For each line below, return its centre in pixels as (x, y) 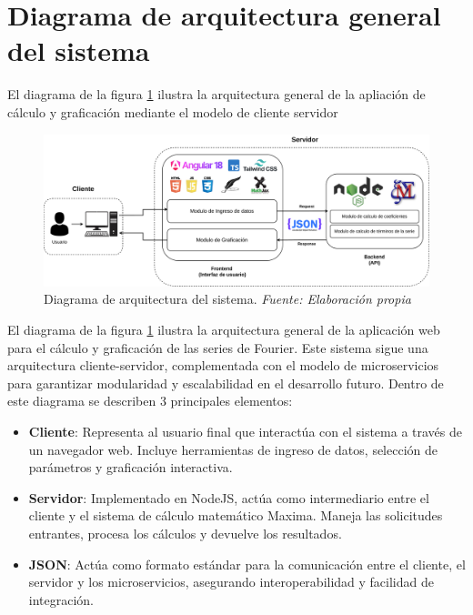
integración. (61, 599)
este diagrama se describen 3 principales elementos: (150, 401)
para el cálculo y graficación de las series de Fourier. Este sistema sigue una (218, 347)
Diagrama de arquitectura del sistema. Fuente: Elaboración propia (227, 299)
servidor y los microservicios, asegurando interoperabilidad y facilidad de (231, 582)
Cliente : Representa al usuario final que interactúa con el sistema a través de (246, 431)
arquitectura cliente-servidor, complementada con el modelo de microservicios (223, 365)
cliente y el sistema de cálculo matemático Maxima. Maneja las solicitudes (236, 515)
